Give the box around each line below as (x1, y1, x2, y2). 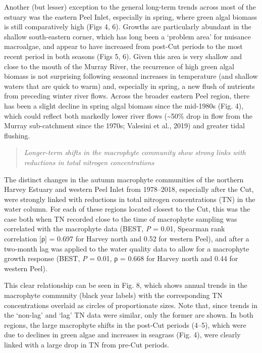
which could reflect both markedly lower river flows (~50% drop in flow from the (4, 110, 252, 121)
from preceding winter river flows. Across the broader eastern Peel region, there (4, 90, 250, 101)
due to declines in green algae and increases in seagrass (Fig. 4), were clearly (4, 329, 241, 340)
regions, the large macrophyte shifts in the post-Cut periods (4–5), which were (4, 319, 246, 330)
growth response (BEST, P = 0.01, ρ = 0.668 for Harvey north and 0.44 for (4, 253, 238, 264)
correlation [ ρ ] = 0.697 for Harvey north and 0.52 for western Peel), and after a (4, 233, 249, 244)
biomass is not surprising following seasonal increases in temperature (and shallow (4, 71, 258, 81)
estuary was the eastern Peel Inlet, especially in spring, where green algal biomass (4, 11, 257, 22)
